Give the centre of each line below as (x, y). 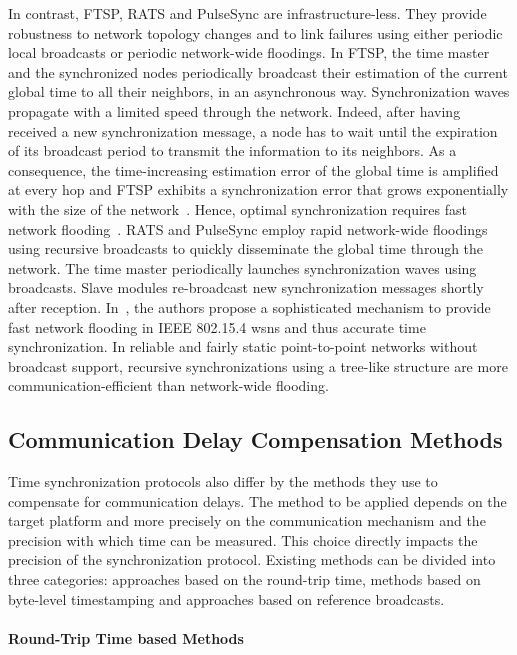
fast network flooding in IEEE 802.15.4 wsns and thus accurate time (217, 326)
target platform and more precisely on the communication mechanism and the (247, 520)
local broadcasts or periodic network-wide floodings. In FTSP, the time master (249, 52)
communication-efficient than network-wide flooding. (168, 385)
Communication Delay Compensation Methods (255, 439)
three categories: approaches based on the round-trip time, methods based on (244, 579)
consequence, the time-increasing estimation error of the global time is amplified (253, 169)
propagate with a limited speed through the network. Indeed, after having (234, 110)
